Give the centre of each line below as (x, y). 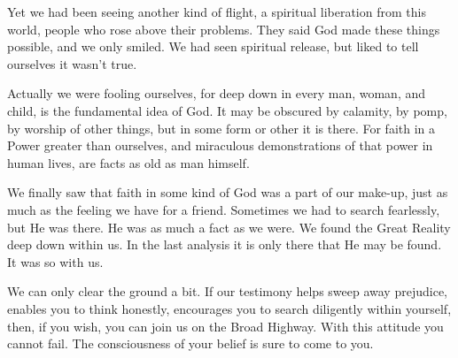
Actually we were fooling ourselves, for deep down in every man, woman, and (217, 93)
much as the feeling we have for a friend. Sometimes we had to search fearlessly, (224, 209)
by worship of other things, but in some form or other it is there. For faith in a (221, 128)
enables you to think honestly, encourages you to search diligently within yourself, (229, 308)
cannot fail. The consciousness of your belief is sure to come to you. (190, 343)
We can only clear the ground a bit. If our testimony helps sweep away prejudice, (227, 291)
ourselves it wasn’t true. (72, 63)
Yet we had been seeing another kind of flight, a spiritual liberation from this (217, 11)
